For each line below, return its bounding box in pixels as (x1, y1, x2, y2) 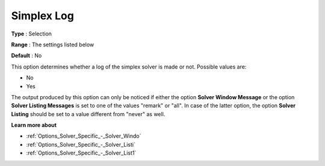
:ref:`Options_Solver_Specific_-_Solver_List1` (26, 149, 137, 156)
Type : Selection (11, 30, 52, 37)
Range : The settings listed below (11, 41, 94, 48)
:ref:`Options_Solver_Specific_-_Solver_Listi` (26, 141, 135, 148)
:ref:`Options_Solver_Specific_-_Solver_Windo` (26, 132, 141, 140)
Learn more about (11, 121, 57, 129)
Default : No (11, 52, 42, 60)
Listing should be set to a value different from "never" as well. (11, 110, 166, 117)
